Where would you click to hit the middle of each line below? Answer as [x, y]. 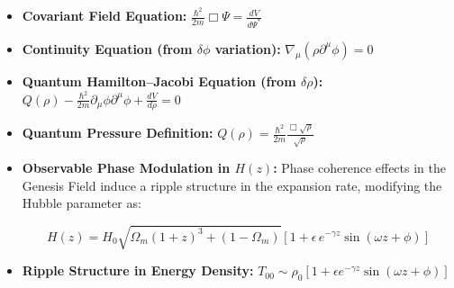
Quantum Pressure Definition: [118, 133]
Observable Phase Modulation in [126, 168]
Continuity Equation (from [107, 48]
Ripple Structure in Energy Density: [138, 270]
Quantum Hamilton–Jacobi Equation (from [159, 81]
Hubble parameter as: [82, 203]
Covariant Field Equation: [104, 16]
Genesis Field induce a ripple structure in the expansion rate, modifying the [232, 185]
